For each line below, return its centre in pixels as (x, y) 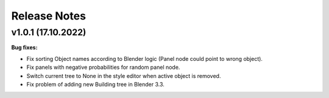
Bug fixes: (24, 47)
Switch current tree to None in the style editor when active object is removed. (124, 75)
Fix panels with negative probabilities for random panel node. (103, 68)
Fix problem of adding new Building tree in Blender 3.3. (95, 84)
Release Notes (49, 16)
